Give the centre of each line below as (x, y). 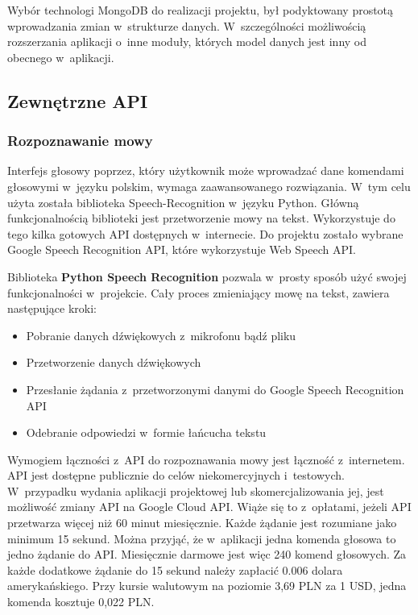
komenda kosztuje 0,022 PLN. (81, 602)
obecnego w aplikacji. (61, 57)
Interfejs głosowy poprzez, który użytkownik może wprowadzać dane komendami (206, 170)
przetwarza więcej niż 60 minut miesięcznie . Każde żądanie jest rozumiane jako (202, 523)
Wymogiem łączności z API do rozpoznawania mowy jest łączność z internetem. (206, 459)
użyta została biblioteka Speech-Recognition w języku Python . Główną (183, 202)
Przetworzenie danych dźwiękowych (114, 362)
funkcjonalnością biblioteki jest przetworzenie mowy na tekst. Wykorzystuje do (201, 218)
